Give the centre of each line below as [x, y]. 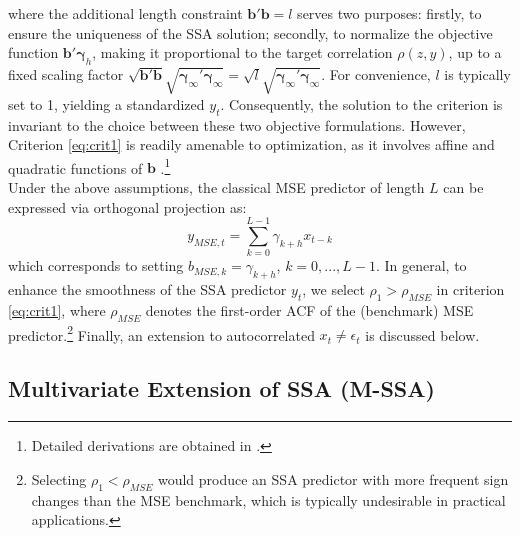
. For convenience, [376, 73]
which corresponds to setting [96, 265]
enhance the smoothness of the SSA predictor [147, 289]
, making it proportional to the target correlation [242, 52]
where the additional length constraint [125, 13]
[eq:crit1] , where [57, 309]
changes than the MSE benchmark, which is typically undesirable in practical [268, 499]
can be [463, 186]
